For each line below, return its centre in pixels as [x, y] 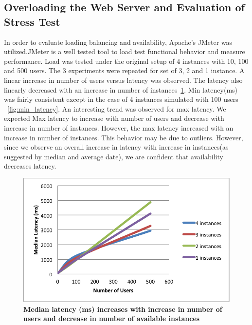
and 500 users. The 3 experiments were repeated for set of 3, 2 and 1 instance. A [124, 70]
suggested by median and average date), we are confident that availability [114, 156]
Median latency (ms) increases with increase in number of [123, 309]
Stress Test [32, 21]
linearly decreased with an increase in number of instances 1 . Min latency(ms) [121, 89]
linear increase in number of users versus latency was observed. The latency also [123, 80]
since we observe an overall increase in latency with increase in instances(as [116, 147]
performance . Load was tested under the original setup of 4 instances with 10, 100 [126, 61]
